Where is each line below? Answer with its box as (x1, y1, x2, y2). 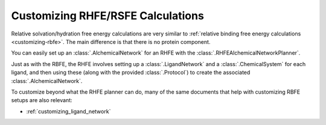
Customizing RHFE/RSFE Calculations (11, 9, 205, 22)
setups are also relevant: (11, 97, 72, 104)
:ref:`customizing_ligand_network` (26, 108, 111, 115)
